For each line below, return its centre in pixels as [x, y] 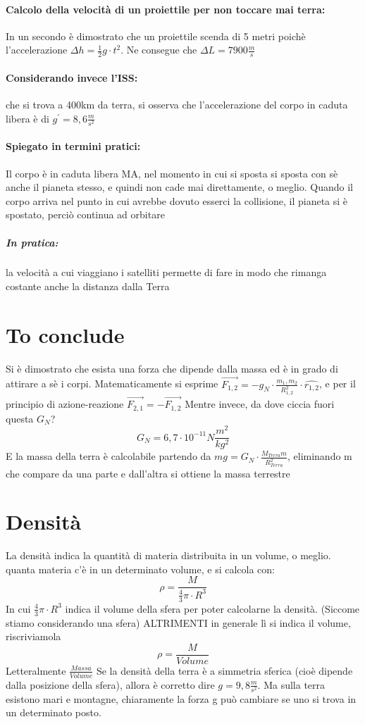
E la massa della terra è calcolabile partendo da [109, 456]
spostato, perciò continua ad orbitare [85, 214]
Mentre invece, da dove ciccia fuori [260, 404]
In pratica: [32, 242]
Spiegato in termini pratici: [73, 146]
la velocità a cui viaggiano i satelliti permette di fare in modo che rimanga [166, 272]
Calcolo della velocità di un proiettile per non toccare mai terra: [166, 9]
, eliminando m [320, 456]
